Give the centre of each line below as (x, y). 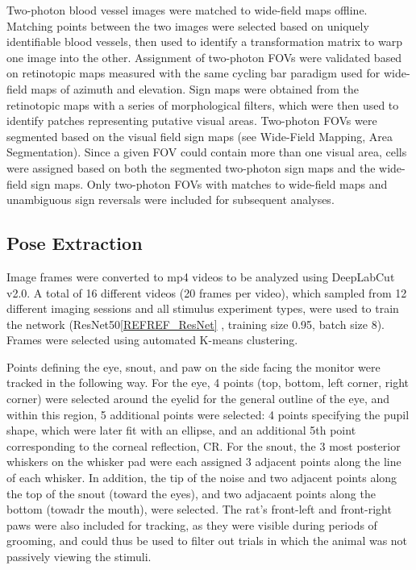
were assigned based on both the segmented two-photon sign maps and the (191, 167)
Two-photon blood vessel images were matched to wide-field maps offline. (187, 10)
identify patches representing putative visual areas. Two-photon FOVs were (192, 121)
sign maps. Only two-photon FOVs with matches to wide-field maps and (209, 183)
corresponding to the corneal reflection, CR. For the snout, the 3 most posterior (204, 445)
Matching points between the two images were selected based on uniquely (188, 25)
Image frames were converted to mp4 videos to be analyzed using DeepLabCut (201, 276)
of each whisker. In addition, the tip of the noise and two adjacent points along (202, 478)
